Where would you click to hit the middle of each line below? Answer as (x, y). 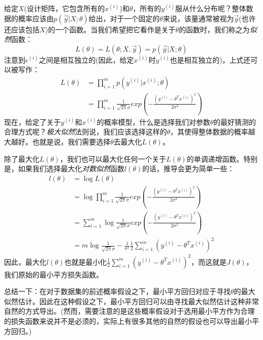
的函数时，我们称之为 (214, 29)
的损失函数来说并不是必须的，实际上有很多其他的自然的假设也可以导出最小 (128, 321)
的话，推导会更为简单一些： (188, 168)
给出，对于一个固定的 (124, 18)
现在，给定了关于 (32, 122)
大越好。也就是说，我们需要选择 (57, 142)
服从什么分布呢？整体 (211, 8)
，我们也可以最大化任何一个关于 (113, 158)
